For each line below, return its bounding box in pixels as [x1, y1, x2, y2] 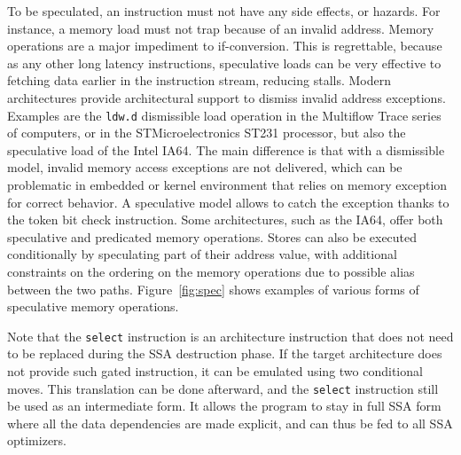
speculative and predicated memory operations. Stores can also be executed [7, 227, 418, 246]
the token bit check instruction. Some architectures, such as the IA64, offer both [7, 210, 443, 229]
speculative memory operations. [7, 297, 179, 316]
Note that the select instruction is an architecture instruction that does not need [7, 326, 454, 345]
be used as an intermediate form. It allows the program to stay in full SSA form [7, 396, 441, 415]
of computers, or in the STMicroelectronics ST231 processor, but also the [7, 123, 406, 142]
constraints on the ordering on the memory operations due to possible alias [7, 262, 415, 280]
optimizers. [7, 431, 67, 450]
